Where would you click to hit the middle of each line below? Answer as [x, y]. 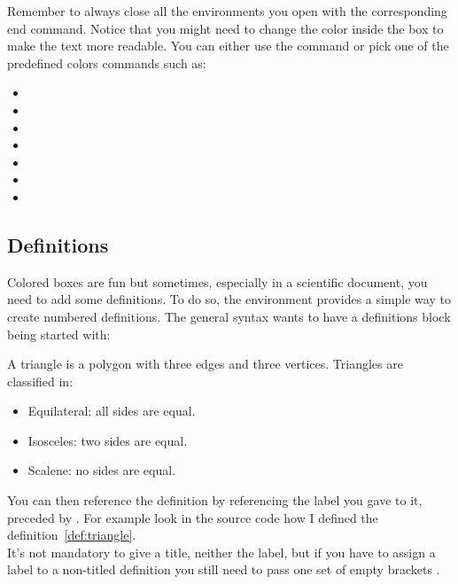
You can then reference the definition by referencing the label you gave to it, [215, 500]
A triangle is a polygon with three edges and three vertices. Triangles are [205, 364]
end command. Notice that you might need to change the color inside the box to [225, 28]
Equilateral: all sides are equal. [112, 411]
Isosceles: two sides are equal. [108, 440]
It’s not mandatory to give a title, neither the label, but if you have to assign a [221, 552]
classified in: [40, 381]
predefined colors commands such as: [107, 62]
